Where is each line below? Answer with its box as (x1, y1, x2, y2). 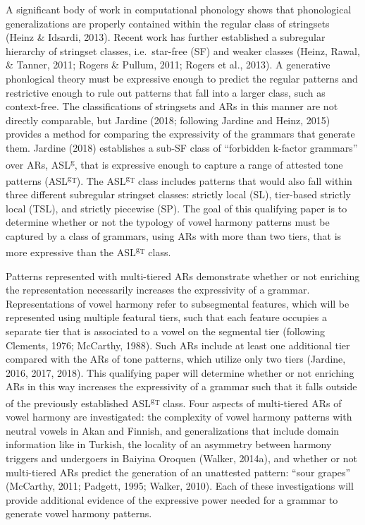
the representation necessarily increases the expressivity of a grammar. (6, 282, 310, 297)
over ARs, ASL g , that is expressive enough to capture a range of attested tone (6, 155, 343, 171)
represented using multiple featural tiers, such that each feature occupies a (6, 310, 327, 325)
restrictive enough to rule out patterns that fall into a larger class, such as (6, 85, 326, 99)
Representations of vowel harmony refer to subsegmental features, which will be (6, 296, 349, 310)
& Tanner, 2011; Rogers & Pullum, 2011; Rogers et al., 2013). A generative (6, 57, 330, 72)
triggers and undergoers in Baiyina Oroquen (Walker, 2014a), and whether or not (6, 451, 357, 466)
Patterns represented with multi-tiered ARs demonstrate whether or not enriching (6, 268, 360, 283)
